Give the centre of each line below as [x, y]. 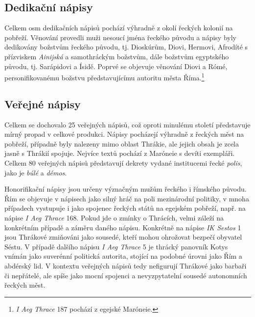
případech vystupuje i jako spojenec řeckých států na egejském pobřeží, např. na [125, 208]
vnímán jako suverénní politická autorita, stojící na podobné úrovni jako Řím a [123, 256]
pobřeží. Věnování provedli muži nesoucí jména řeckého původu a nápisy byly [120, 37]
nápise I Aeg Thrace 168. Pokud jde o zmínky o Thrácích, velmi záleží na [114, 217]
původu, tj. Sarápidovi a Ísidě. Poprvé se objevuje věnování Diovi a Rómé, [116, 66]
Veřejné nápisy [43, 104]
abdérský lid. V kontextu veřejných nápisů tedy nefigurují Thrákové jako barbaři [126, 265]
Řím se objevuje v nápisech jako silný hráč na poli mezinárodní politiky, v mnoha [127, 198]
